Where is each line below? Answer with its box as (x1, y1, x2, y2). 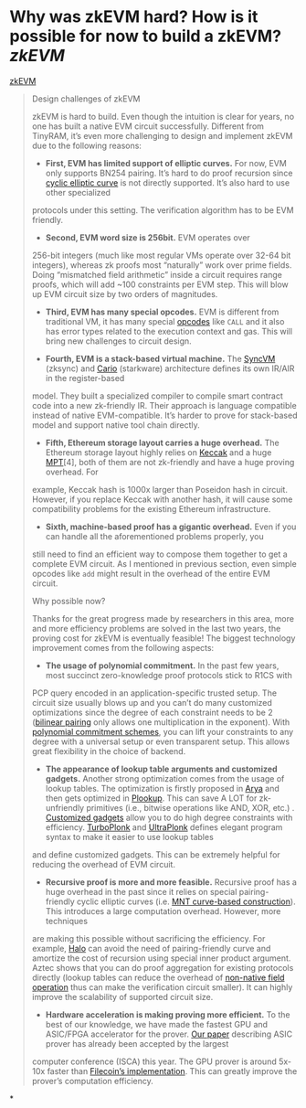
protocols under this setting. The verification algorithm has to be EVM (31, 204, 294, 216)
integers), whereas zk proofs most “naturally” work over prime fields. (31, 259, 292, 271)
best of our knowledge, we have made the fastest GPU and (45, 1018, 268, 1029)
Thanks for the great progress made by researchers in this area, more (31, 613, 295, 623)
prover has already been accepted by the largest (45, 1038, 229, 1049)
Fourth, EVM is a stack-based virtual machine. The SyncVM (45, 353, 276, 364)
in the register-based (45, 372, 125, 383)
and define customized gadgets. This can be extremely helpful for (31, 848, 280, 860)
